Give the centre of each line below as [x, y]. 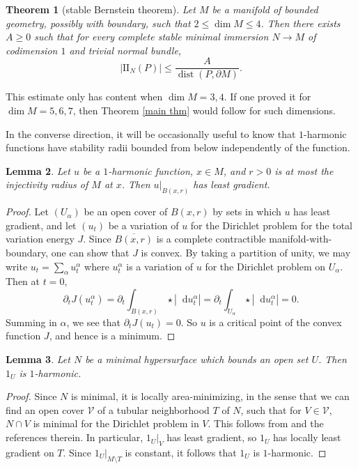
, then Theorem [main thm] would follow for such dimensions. [204, 110]
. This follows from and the [266, 423]
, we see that [93, 322]
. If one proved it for [267, 97]
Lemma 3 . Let [38, 359]
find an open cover [45, 409]
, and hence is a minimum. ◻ [112, 336]
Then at [23, 281]
